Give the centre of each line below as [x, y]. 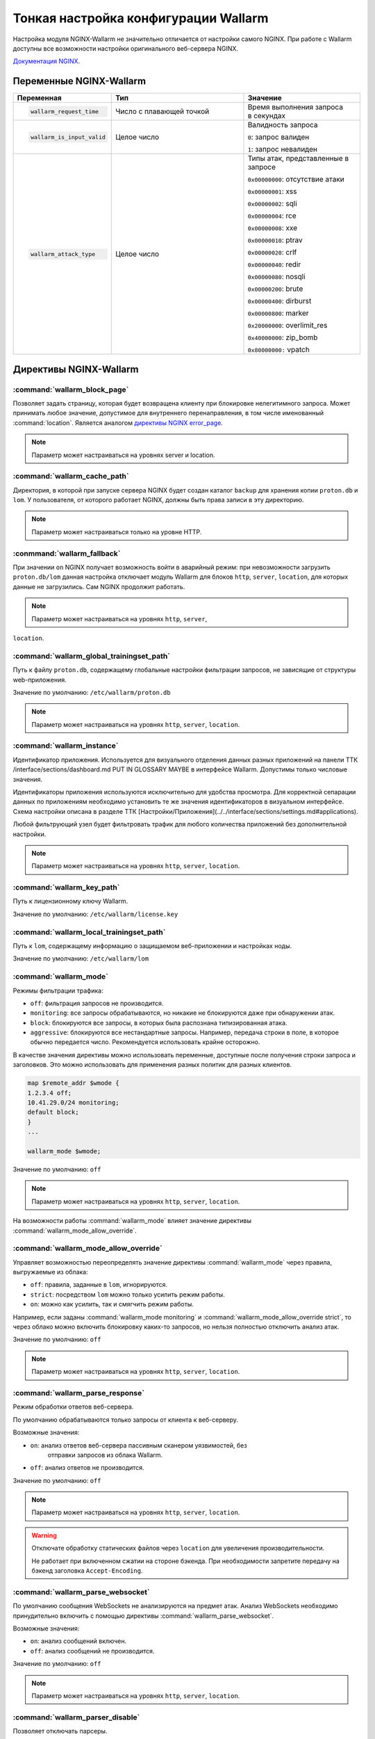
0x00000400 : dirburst [280, 301]
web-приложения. [40, 680]
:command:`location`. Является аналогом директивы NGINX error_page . [118, 423]
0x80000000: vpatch [279, 350]
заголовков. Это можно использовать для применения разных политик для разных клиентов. [152, 1065]
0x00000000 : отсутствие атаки [296, 179]
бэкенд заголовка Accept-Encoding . [87, 1571]
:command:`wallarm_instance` [66, 746]
